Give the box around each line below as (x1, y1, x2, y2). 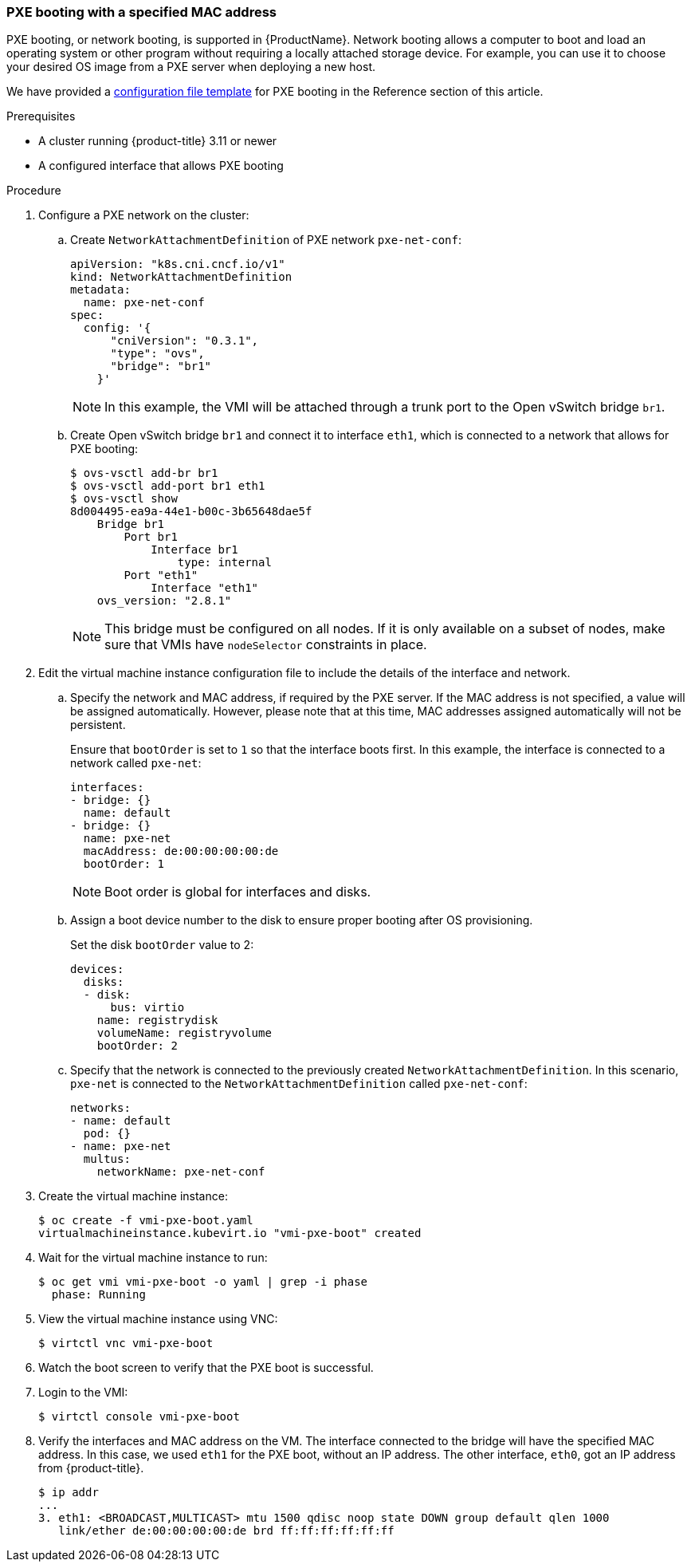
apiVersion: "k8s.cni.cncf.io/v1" (70, 258, 285, 271)
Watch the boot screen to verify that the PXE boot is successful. (38, 1361, 374, 1375)
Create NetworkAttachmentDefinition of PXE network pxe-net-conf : (70, 233, 461, 247)
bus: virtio (110, 1001, 185, 1014)
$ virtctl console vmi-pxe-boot (38, 1410, 240, 1424)
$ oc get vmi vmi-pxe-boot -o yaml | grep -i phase (38, 1275, 368, 1289)
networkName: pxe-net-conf (96, 1165, 265, 1179)
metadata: (70, 283, 131, 297)
